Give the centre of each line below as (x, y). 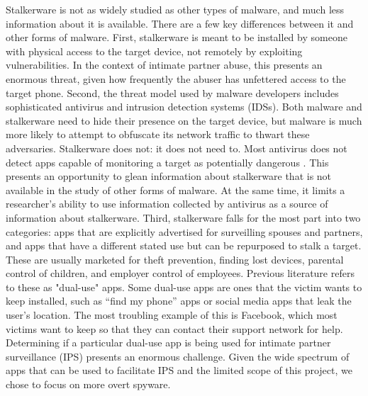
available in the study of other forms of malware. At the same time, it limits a (175, 189)
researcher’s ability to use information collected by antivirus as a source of (167, 204)
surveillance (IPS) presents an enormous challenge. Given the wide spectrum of (178, 356)
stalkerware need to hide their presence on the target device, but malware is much (184, 120)
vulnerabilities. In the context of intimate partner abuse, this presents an (164, 65)
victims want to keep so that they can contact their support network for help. (174, 328)
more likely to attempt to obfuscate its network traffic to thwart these (158, 134)
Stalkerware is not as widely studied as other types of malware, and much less (175, 9)
